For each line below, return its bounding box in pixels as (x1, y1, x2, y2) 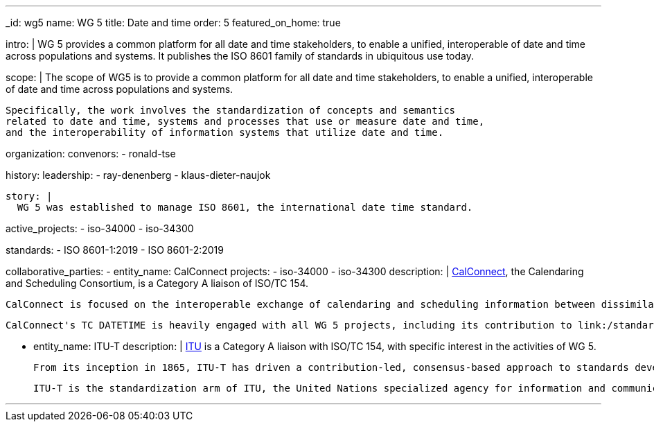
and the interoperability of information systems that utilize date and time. (6, 127, 444, 138)
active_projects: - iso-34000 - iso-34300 (6, 223, 194, 234)
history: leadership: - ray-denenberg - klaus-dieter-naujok (6, 169, 271, 181)
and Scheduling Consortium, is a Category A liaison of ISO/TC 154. (6, 277, 309, 289)
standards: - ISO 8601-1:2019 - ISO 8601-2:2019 (6, 244, 224, 256)
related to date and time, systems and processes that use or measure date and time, (6, 116, 485, 127)
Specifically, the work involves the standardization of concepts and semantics (6, 105, 456, 116)
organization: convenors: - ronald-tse (6, 148, 176, 159)
